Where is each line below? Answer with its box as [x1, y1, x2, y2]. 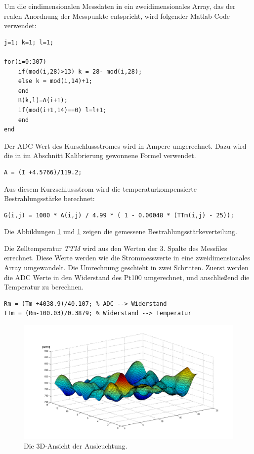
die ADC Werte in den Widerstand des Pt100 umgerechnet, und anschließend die [4, 272, 250, 282]
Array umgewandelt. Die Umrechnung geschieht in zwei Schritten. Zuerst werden [4, 262, 249, 273]
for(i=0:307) [4, 58, 46, 65]
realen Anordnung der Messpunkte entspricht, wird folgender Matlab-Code [4, 10, 230, 21]
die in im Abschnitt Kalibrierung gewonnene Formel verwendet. [4, 150, 196, 161]
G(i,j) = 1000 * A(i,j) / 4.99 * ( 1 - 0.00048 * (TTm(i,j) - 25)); [4, 211, 234, 219]
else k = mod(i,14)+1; [18, 78, 92, 85]
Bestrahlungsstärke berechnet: [4, 193, 95, 204]
